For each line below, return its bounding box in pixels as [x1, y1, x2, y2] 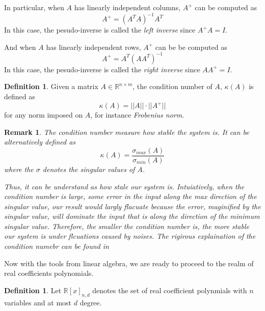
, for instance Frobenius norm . [90, 109, 184, 120]
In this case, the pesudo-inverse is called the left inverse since [4, 24, 196, 35]
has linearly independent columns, [74, 2, 181, 12]
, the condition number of [132, 81, 213, 92]
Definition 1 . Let [4, 285, 62, 295]
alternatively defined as [4, 136, 76, 147]
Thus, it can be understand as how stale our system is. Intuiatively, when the [4, 181, 245, 191]
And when [4, 41, 36, 52]
